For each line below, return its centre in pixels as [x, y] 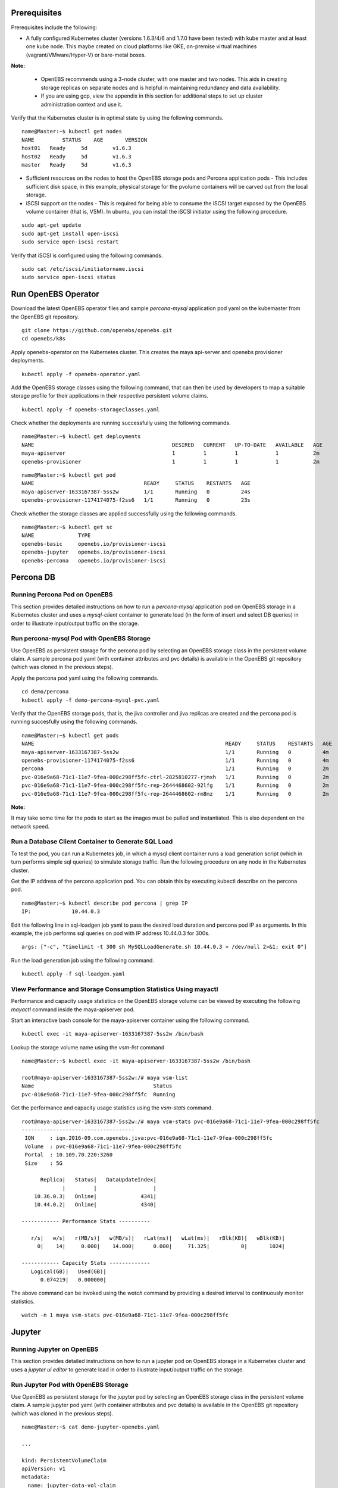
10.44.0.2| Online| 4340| [95, 1205]
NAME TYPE [56, 535]
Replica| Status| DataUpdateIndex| [98, 1180]
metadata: [36, 1477]
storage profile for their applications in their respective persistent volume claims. [109, 396]
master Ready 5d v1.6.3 [77, 165]
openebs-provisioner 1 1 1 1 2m [170, 462]
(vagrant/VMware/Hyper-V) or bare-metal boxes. [86, 55]
